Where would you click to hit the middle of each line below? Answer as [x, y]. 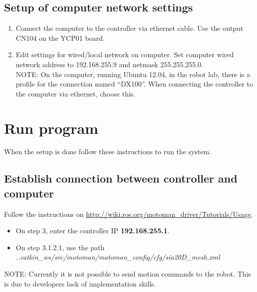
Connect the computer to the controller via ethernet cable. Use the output [129, 28]
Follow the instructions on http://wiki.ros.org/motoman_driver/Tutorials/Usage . [128, 214]
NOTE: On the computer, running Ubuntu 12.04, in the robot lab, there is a [133, 74]
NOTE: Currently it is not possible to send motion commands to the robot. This [128, 274]
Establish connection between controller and [121, 178]
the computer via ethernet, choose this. [76, 93]
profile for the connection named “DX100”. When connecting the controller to [134, 84]
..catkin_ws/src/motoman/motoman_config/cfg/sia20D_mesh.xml [118, 257]
